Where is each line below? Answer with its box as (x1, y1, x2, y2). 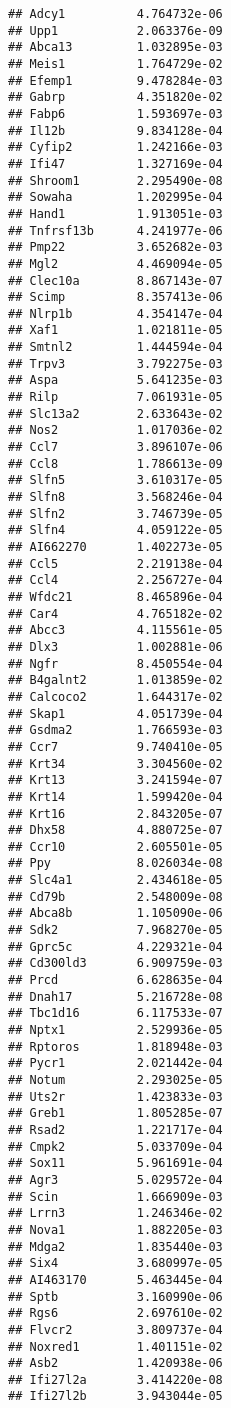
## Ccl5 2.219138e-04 (8, 556, 223, 571)
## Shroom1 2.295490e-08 (8, 173, 223, 188)
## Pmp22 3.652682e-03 (8, 240, 223, 255)
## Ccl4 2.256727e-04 (8, 573, 223, 588)
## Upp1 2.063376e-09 (8, 23, 223, 38)
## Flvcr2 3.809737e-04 (8, 1322, 223, 1337)
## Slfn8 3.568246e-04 (8, 490, 223, 505)
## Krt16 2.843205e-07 (8, 806, 223, 821)
